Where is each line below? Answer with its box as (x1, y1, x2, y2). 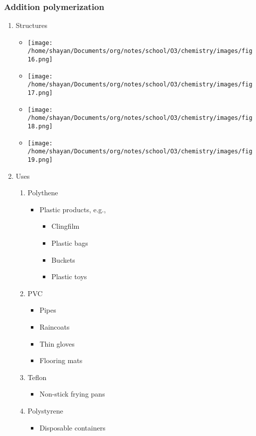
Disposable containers (39, 422, 106, 433)
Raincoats (39, 322, 70, 332)
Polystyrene (27, 406, 63, 416)
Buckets (51, 254, 75, 265)
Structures (15, 20, 47, 30)
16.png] (27, 56, 53, 63)
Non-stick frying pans (39, 389, 105, 399)
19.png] (27, 156, 53, 164)
